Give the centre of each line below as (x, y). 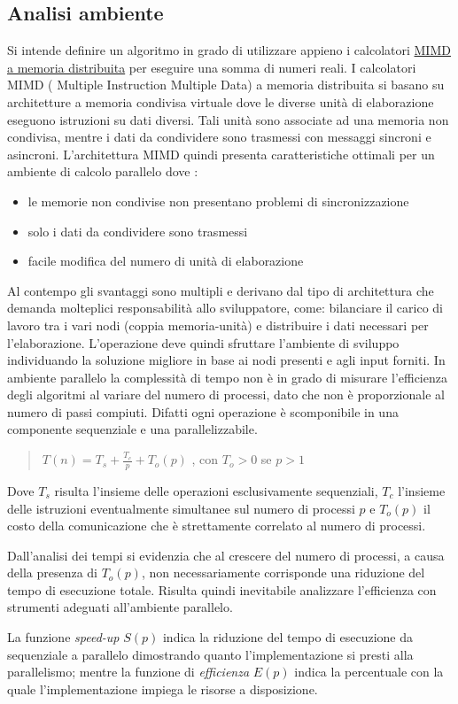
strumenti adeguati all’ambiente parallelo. (120, 607)
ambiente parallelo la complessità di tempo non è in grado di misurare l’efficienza (227, 377)
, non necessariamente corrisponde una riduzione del (283, 572)
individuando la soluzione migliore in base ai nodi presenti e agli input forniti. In (226, 360)
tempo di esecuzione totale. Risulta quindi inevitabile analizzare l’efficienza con (222, 589)
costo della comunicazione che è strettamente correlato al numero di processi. (217, 526)
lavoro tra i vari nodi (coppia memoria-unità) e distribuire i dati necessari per (218, 325)
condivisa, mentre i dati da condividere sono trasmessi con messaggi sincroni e (219, 137)
